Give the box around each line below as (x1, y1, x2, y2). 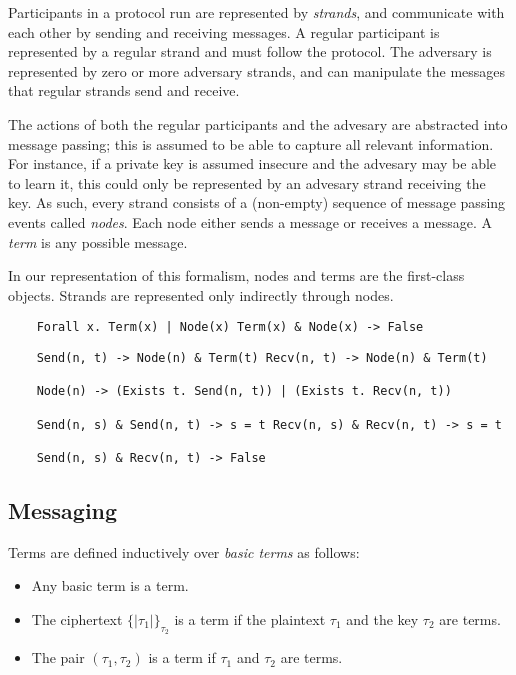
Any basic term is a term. (31, 575, 189, 596)
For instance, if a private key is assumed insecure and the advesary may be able (8, 153, 497, 174)
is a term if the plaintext (174, 608, 326, 629)
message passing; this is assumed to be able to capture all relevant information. (8, 133, 494, 154)
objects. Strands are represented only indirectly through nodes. (8, 284, 394, 305)
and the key (346, 608, 419, 629)
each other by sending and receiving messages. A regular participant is (8, 21, 440, 42)
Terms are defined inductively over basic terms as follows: (8, 541, 360, 562)
